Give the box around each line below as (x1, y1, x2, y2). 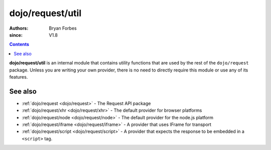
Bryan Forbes (49, 25, 77, 31)
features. (9, 73, 28, 80)
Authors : (9, 25, 29, 31)
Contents (9, 41, 30, 47)
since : (9, 32, 23, 38)
